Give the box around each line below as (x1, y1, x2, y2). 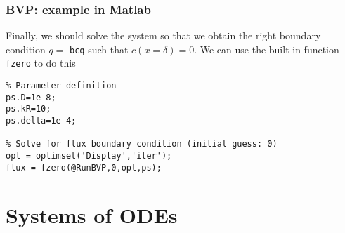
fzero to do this (6, 55, 76, 70)
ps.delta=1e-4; (6, 116, 77, 126)
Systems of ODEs (6, 200, 178, 229)
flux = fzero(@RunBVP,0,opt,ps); (6, 162, 162, 173)
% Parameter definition (6, 81, 117, 91)
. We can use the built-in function (194, 41, 339, 56)
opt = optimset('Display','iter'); (6, 151, 172, 161)
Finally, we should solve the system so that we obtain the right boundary (6, 28, 321, 43)
